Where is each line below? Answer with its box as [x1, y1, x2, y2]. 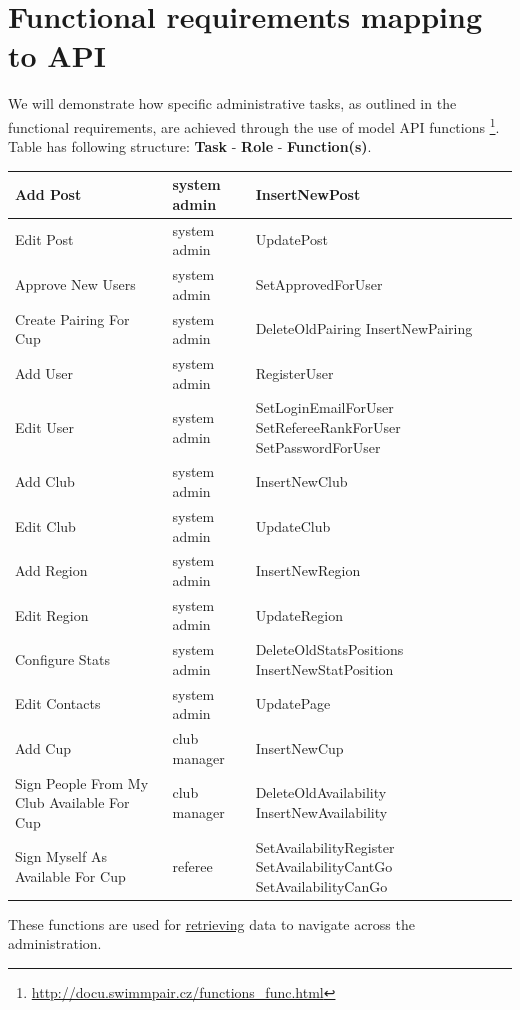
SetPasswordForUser [255, 436, 381, 457]
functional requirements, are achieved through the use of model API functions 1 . [8, 113, 500, 137]
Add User [15, 362, 74, 383]
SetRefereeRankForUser [255, 417, 401, 438]
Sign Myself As [15, 846, 107, 867]
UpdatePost [255, 229, 328, 250]
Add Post [15, 184, 82, 205]
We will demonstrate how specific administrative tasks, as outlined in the [8, 93, 457, 114]
